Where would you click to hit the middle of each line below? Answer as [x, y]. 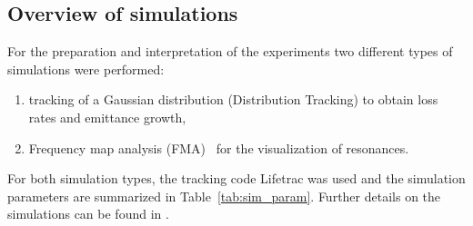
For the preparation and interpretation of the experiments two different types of [230, 51]
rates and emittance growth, [107, 117]
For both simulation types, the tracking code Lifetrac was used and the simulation [236, 178]
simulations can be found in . [88, 214]
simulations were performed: [86, 69]
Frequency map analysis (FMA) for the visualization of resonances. [219, 147]
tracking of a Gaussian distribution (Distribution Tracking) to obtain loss [233, 99]
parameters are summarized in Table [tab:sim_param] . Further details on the [224, 196]
